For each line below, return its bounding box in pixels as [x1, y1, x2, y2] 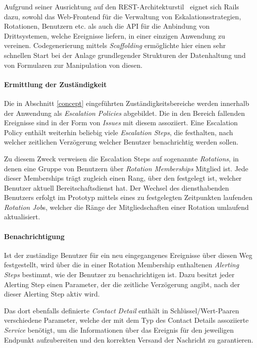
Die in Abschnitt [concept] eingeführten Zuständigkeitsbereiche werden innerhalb [4, 98, 249, 108]
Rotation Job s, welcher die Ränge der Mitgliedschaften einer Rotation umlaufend [4, 201, 249, 212]
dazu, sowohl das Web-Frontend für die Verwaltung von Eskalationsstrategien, [4, 11, 241, 21]
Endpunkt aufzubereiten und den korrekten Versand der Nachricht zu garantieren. [4, 334, 254, 345]
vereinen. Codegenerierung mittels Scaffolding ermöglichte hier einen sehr [4, 40, 226, 50]
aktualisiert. [4, 211, 40, 222]
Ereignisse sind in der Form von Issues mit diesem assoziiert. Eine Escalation [4, 117, 238, 128]
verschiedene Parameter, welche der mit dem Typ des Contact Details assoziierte [4, 315, 249, 325]
